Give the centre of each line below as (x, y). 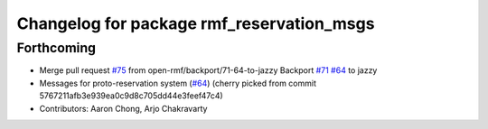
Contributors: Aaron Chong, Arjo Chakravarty (123, 108)
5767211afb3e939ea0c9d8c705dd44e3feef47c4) (131, 96)
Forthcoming (56, 48)
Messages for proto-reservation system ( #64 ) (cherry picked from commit (178, 83)
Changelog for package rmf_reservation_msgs (196, 23)
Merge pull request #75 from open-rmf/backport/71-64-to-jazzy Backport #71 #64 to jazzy (208, 70)
